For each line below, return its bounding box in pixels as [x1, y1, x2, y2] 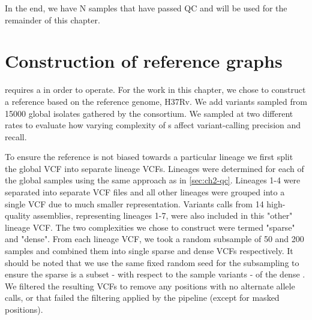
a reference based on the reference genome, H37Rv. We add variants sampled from [5, 95, 307, 107]
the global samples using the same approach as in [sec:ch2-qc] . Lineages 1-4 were [5, 174, 301, 186]
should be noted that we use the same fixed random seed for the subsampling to [5, 256, 299, 268]
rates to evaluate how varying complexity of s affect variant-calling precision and [5, 119, 301, 131]
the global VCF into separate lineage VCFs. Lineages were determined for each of [5, 162, 304, 174]
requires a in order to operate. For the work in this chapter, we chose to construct [5, 83, 306, 96]
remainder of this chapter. [5, 13, 100, 26]
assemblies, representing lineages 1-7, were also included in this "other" [33, 209, 293, 222]
